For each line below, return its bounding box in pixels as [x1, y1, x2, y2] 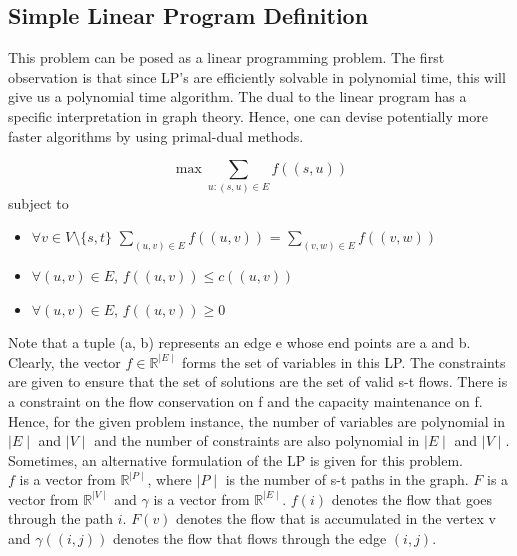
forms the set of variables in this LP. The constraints [182, 351, 506, 372]
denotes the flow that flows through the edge [112, 528, 387, 549]
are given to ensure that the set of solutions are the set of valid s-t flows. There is [8, 371, 508, 392]
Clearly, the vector [8, 351, 121, 372]
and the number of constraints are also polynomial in [94, 430, 420, 451]
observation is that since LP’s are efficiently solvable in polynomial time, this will [8, 66, 506, 87]
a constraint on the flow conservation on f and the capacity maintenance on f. [8, 390, 483, 411]
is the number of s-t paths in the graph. [225, 469, 469, 490]
